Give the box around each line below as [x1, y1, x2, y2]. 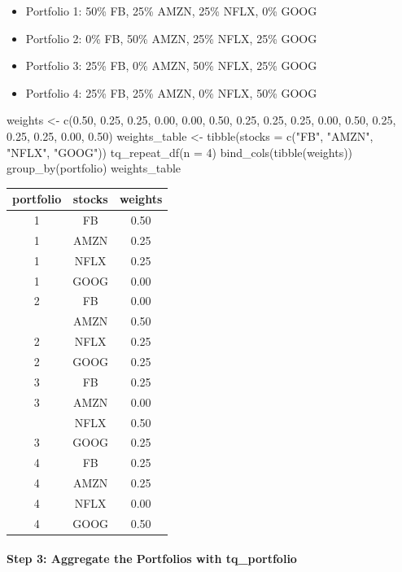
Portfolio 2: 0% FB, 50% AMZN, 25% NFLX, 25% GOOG [25, 29, 317, 46]
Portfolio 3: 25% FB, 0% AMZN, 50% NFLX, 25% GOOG [25, 57, 317, 74]
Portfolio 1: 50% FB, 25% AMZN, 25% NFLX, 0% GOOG [25, 2, 317, 19]
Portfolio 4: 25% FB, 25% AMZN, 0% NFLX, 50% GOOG [25, 84, 317, 101]
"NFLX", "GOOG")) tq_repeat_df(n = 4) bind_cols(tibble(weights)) [7, 143, 353, 160]
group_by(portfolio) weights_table [7, 159, 181, 177]
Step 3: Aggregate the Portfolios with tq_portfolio [7, 550, 297, 567]
